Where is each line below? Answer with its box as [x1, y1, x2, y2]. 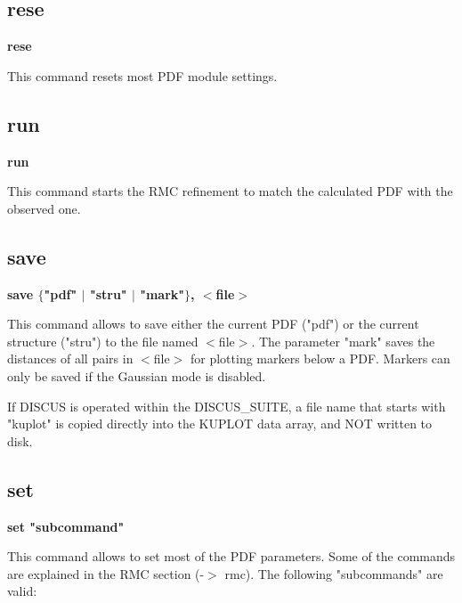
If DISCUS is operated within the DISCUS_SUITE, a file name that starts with [7, 396, 446, 415]
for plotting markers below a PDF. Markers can [190, 349, 450, 368]
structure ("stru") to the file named [7, 331, 199, 350]
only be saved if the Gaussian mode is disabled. [7, 366, 266, 385]
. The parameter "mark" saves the [251, 331, 435, 350]
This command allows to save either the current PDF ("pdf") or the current [7, 314, 419, 333]
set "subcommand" [7, 517, 125, 535]
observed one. [7, 199, 81, 217]
